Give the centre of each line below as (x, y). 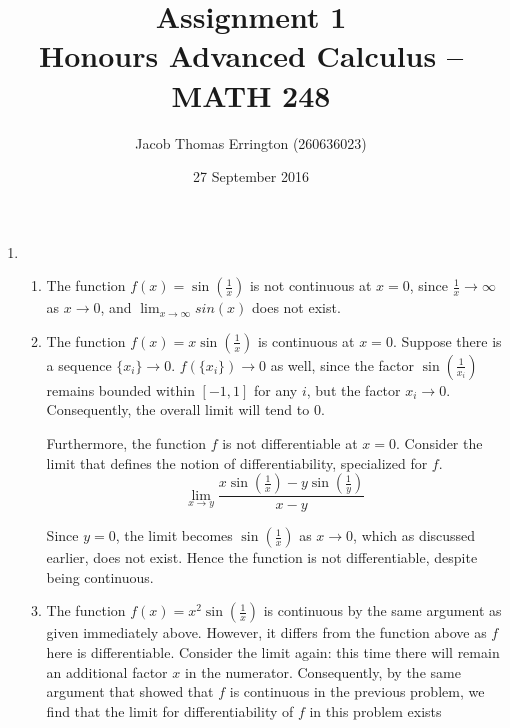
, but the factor (353, 389)
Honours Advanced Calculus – (251, 55)
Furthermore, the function (126, 443)
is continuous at (306, 340)
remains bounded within (120, 389)
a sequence (79, 364)
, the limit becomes (174, 535)
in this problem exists (375, 710)
